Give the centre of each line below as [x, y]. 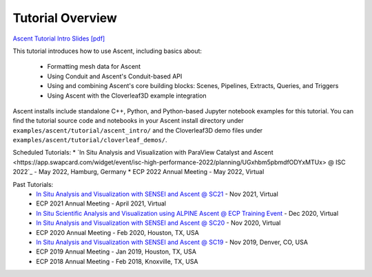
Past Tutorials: [33, 184]
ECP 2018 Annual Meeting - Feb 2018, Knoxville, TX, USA [117, 261]
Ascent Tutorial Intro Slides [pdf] [59, 38]
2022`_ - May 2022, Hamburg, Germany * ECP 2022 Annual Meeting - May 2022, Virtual [138, 172]
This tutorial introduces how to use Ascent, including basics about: [107, 51]
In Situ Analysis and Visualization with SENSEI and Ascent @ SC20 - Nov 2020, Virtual [158, 223]
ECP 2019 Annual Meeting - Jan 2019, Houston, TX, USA [116, 252]
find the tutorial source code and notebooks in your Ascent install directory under [128, 121]
